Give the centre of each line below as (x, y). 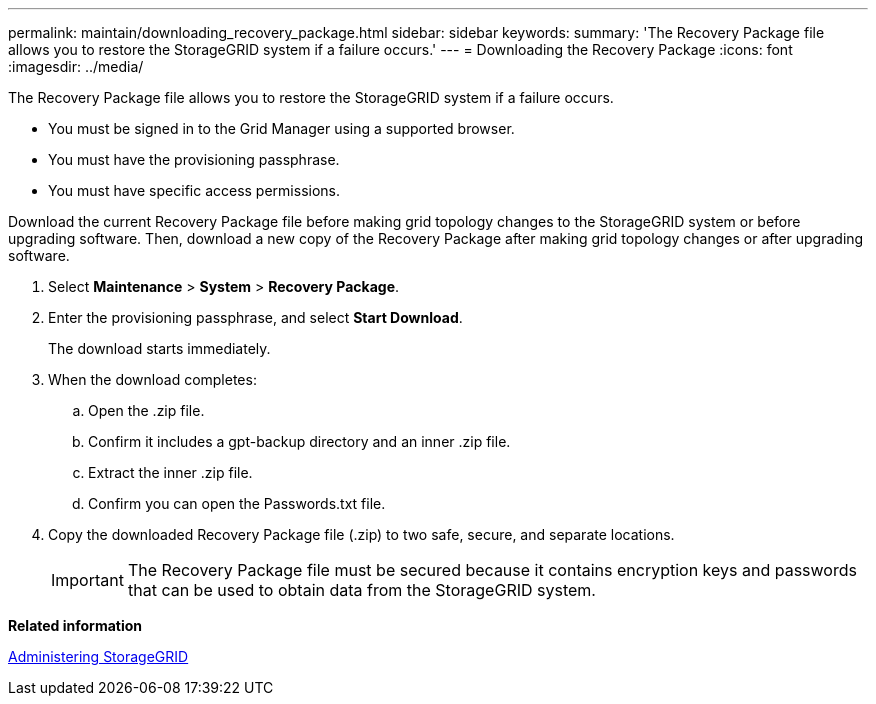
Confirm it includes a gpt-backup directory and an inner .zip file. (299, 441)
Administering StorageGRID (98, 656)
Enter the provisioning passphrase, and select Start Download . (255, 317)
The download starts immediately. (159, 348)
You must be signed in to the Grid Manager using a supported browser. (281, 128)
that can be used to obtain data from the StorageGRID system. (361, 590)
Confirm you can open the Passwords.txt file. (237, 503)
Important (87, 580)
